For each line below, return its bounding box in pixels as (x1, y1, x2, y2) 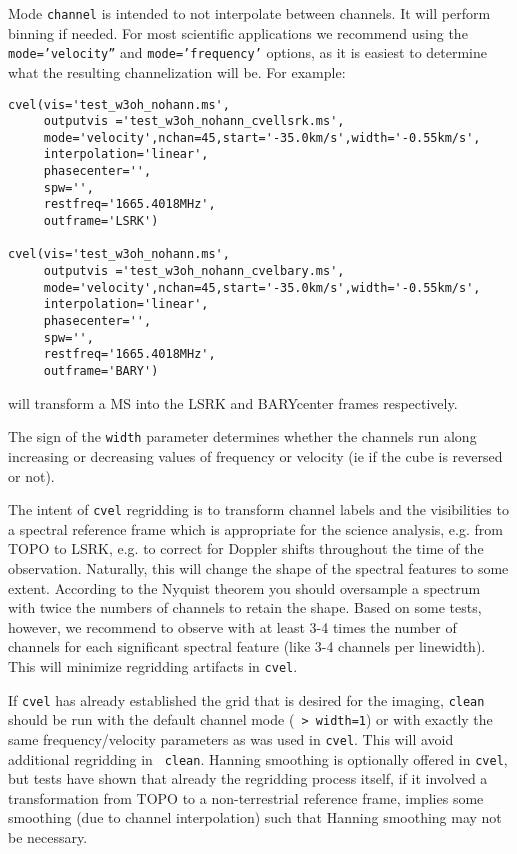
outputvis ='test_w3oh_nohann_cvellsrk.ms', (43, 114, 345, 129)
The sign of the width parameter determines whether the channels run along (8, 426, 477, 447)
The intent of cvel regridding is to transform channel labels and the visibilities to (8, 499, 509, 520)
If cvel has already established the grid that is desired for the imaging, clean (8, 689, 485, 710)
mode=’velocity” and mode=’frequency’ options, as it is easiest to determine (8, 42, 488, 63)
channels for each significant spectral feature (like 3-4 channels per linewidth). (8, 636, 486, 657)
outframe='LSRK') (43, 214, 159, 229)
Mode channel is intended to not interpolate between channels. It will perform (8, 3, 491, 23)
